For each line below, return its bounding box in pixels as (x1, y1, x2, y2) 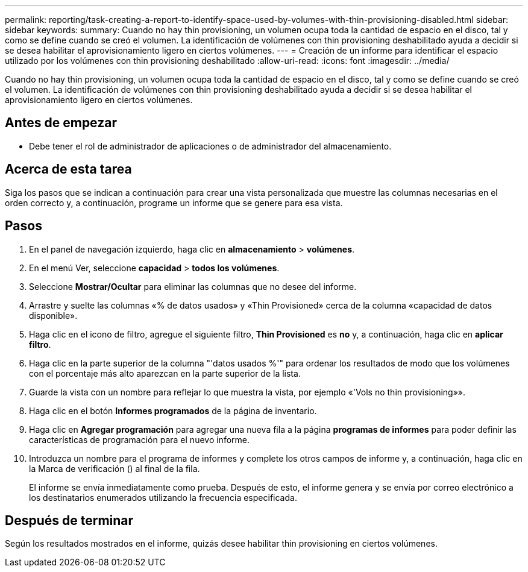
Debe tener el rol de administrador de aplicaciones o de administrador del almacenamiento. (29, 140, 392, 151)
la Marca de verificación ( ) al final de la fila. (29, 463, 200, 474)
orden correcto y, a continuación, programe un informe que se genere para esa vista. (5, 197, 343, 208)
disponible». (29, 310, 78, 321)
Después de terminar (5, 512, 134, 528)
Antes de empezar (5, 115, 117, 131)
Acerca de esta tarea (5, 162, 132, 177)
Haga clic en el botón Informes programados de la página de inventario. (29, 405, 317, 416)
